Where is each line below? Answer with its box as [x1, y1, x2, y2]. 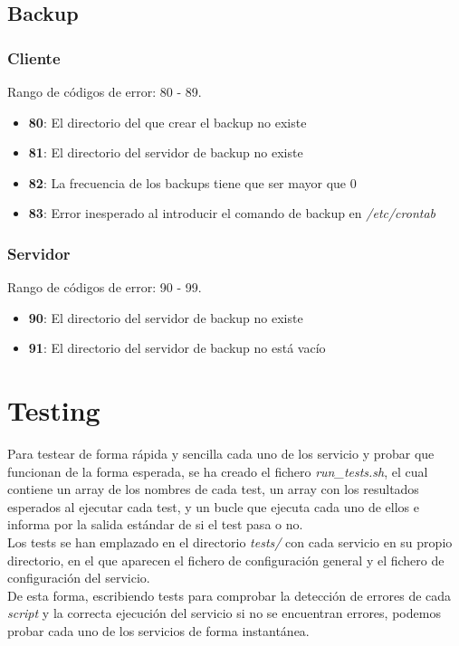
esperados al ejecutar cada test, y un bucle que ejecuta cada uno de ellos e [7, 497, 419, 516]
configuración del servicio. [7, 568, 150, 587]
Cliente [7, 46, 61, 69]
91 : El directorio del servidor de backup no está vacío [28, 338, 326, 357]
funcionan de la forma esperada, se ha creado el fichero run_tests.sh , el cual [7, 461, 428, 480]
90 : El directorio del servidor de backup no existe [28, 308, 303, 327]
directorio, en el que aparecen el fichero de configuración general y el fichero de [7, 550, 445, 569]
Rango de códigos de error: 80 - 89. [7, 82, 202, 100]
